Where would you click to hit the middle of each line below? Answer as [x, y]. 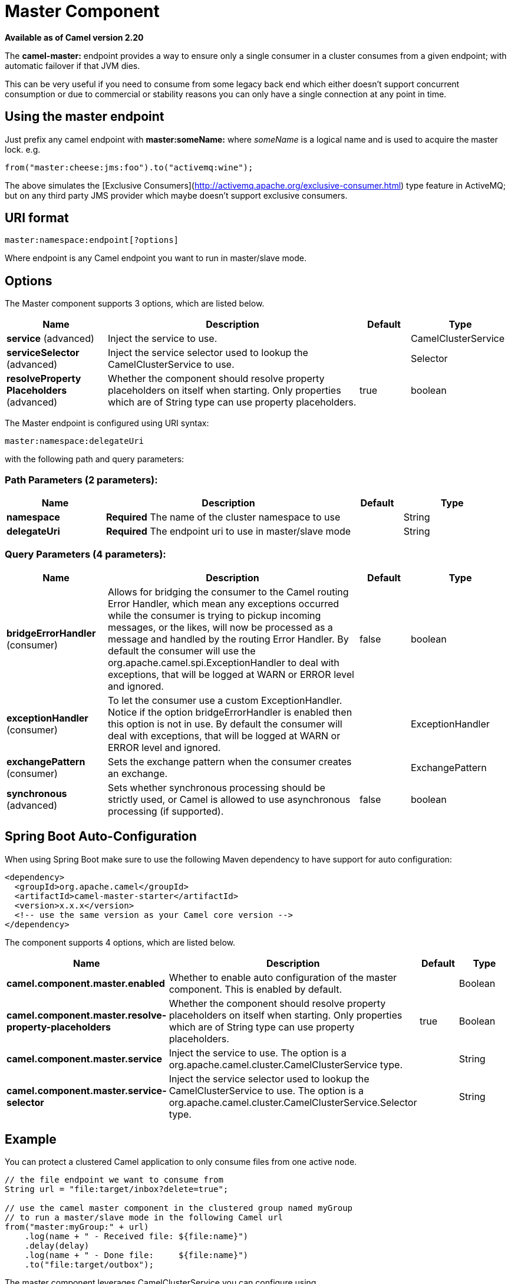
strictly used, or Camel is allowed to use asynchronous [229, 799]
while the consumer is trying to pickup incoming [215, 615]
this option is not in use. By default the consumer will [225, 724]
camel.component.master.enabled [86, 983]
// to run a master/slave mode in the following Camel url [144, 1218]
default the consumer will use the [182, 651]
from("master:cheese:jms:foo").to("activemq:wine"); [129, 167]
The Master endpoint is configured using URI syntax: [107, 423]
